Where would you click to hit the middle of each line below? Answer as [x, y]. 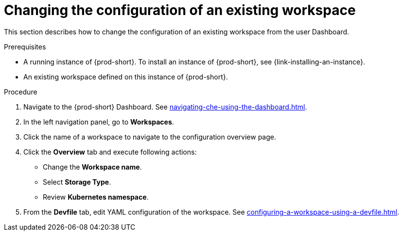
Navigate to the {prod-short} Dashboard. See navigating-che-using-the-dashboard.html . [165, 107]
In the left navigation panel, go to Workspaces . [99, 122]
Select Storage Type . [77, 182]
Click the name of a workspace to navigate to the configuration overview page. [150, 137]
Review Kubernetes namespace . [96, 197]
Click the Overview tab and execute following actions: [110, 152]
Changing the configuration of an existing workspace [180, 10]
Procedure [21, 92]
